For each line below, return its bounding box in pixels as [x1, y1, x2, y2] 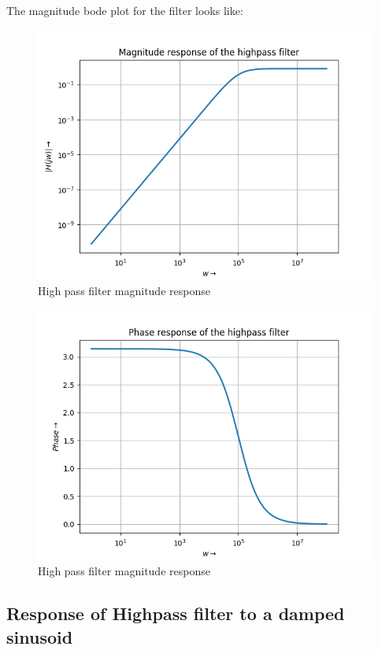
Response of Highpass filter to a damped [6, 601, 345, 626]
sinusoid [6, 624, 73, 648]
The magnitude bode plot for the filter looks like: [6, 2, 243, 18]
